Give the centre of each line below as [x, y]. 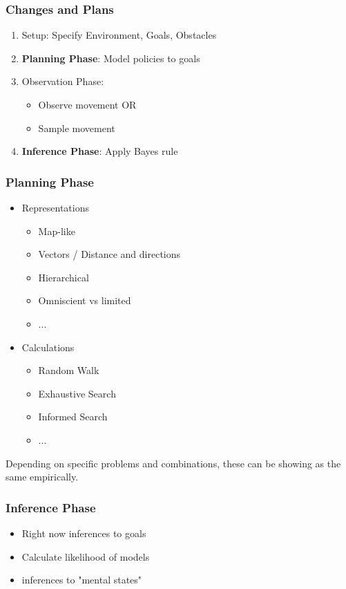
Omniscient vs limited [85, 300]
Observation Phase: [63, 81]
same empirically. [42, 477]
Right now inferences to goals [84, 533]
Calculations [48, 347]
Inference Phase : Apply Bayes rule [100, 151]
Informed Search [73, 417]
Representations [56, 207]
